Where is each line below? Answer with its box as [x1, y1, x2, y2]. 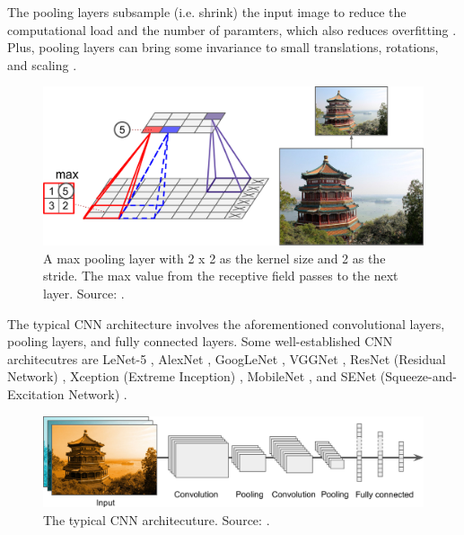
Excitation [7, 384, 65, 403]
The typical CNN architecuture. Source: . [43, 510, 270, 529]
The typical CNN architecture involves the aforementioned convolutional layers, [7, 314, 445, 333]
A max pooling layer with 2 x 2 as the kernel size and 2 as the [43, 248, 386, 267]
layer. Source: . [43, 283, 125, 302]
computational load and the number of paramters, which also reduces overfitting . [7, 20, 457, 39]
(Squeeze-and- [380, 367, 457, 386]
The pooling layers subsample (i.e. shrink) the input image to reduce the [7, 3, 407, 21]
